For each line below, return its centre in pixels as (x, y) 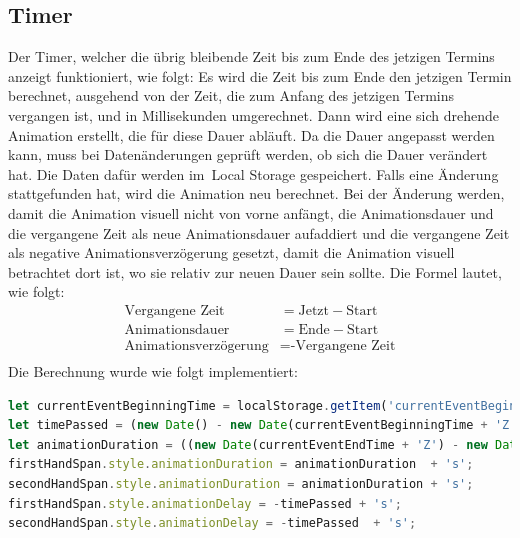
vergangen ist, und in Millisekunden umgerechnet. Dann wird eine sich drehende (254, 114)
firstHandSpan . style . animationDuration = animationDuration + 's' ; (241, 464)
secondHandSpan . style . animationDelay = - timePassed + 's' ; (212, 523)
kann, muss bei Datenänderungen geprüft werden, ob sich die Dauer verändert (248, 154)
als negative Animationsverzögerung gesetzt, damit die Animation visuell (231, 252)
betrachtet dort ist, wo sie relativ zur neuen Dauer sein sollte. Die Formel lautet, (255, 271)
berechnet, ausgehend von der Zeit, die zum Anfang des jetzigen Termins (231, 95)
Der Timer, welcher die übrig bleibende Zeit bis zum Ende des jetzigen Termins (251, 56)
